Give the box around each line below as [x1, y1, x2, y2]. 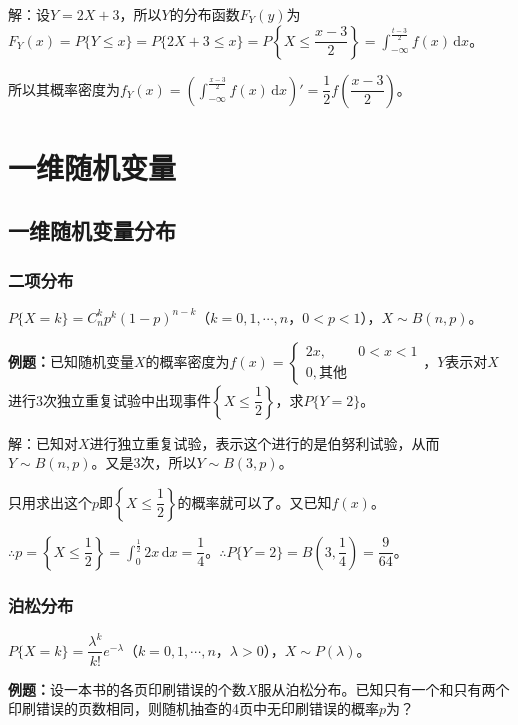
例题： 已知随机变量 [8, 350, 134, 371]
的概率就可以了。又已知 [177, 491, 332, 512]
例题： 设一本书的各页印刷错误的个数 [8, 678, 246, 699]
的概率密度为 [145, 350, 230, 371]
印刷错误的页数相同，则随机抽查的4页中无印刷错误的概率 [8, 698, 379, 719]
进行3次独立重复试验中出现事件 [8, 389, 211, 410]
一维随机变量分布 [8, 215, 176, 246]
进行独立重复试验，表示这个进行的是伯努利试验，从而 [89, 432, 440, 453]
